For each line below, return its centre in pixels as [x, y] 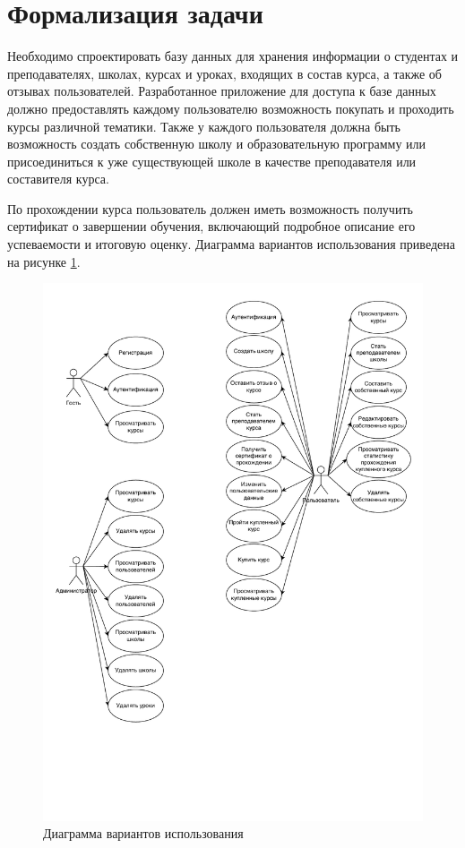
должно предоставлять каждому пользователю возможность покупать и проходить [231, 108]
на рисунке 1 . [44, 261]
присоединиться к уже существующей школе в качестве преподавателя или [212, 161]
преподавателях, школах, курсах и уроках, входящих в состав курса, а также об [224, 73]
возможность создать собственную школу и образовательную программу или [217, 144]
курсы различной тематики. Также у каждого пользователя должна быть [204, 126]
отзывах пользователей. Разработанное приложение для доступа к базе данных [222, 91]
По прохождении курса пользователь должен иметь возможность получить [210, 208]
